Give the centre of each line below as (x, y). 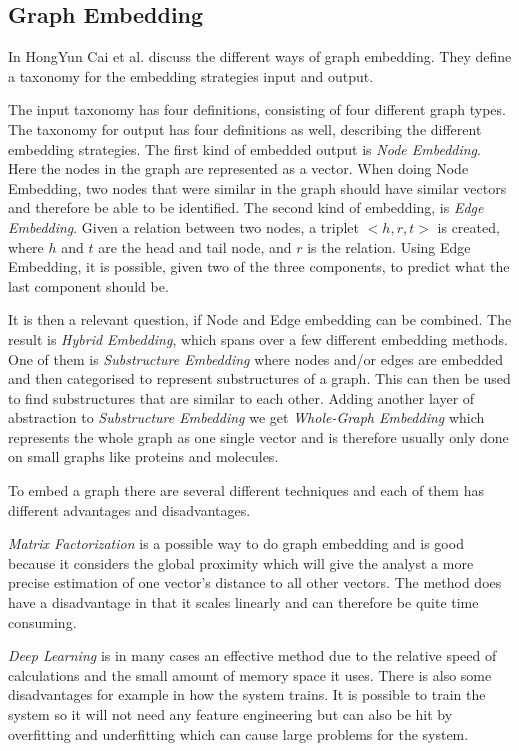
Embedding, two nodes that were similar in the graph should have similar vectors (257, 187)
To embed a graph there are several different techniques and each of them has (246, 490)
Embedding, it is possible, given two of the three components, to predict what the (259, 266)
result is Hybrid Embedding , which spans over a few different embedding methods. (258, 338)
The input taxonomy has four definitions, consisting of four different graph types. (257, 109)
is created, (468, 226)
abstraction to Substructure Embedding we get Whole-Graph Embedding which (246, 417)
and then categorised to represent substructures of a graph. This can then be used (259, 378)
